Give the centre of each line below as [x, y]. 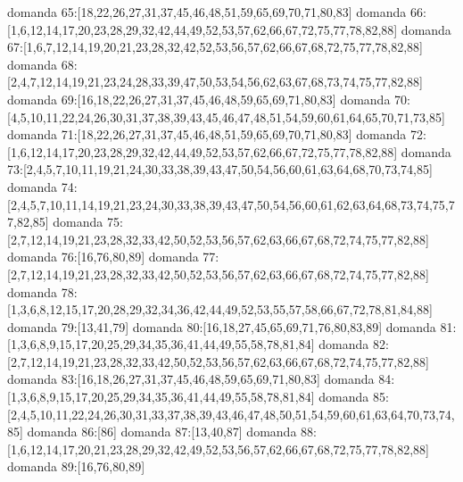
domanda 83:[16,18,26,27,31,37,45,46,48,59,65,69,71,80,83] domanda [191, 379]
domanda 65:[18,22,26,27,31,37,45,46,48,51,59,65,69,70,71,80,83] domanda [207, 12]
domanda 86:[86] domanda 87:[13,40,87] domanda [162, 432]
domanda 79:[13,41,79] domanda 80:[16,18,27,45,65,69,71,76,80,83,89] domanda [222, 326]
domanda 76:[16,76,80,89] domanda [103, 257]
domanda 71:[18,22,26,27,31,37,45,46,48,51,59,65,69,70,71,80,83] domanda [207, 134]
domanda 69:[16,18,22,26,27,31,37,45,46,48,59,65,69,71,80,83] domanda [199, 99]
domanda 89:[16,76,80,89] [76, 466]
